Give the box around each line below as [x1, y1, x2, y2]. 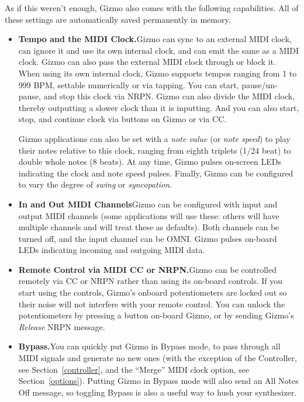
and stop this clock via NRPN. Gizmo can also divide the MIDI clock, [43, 90, 295, 102]
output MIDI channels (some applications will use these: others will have [18, 209, 279, 221]
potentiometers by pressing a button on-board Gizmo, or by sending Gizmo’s [18, 309, 294, 321]
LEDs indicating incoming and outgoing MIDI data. [18, 244, 205, 256]
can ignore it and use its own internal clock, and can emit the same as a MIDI [18, 44, 299, 56]
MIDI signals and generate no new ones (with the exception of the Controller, [18, 352, 297, 364]
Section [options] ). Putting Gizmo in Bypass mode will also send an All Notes [18, 375, 299, 387]
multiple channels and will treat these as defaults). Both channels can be [18, 221, 279, 233]
